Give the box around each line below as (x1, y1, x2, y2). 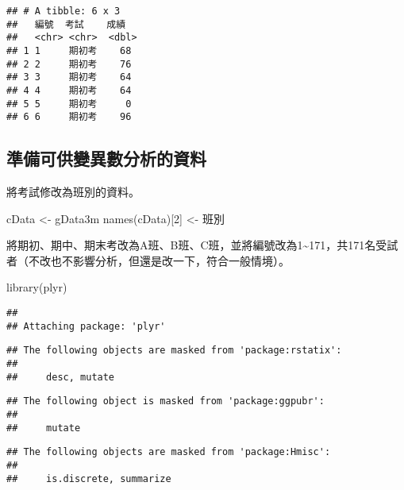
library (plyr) (6, 279, 67, 295)
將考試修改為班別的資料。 (6, 183, 140, 200)
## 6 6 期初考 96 (6, 111, 132, 123)
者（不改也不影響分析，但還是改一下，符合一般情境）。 (6, 252, 290, 268)
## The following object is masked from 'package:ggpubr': (6, 395, 325, 407)
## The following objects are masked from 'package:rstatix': (6, 345, 342, 357)
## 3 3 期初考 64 (6, 71, 132, 83)
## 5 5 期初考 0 (6, 98, 132, 110)
